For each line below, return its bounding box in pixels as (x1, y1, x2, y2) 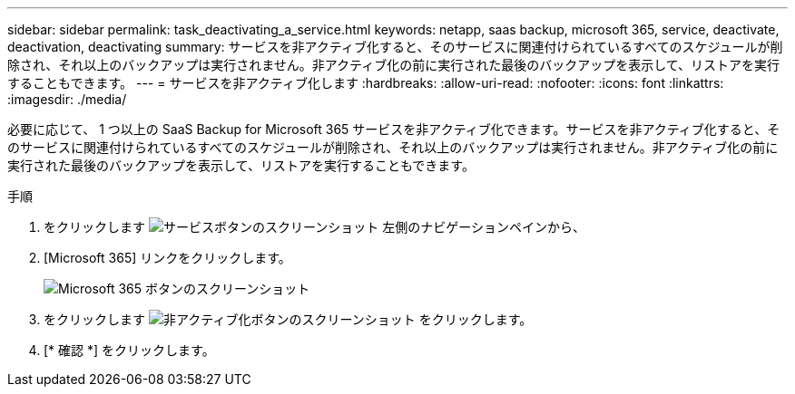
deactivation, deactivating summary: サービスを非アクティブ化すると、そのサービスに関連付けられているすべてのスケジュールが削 (7, 39, 783, 54)
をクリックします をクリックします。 (44, 312, 533, 327)
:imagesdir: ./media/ (7, 91, 127, 107)
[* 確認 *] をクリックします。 (44, 342, 215, 358)
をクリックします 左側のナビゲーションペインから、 (44, 219, 585, 235)
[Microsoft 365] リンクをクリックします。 (44, 250, 291, 265)
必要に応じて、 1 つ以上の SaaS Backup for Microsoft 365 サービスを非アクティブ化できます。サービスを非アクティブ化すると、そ (7, 121, 780, 137)
